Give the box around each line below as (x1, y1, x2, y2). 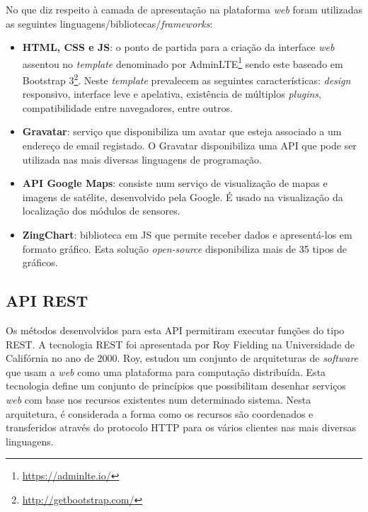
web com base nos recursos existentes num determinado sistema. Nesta (6, 392, 311, 406)
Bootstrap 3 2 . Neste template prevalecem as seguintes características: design (22, 71, 351, 87)
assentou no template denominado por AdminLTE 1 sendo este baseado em (22, 54, 343, 71)
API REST (6, 290, 88, 312)
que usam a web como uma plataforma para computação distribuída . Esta (6, 364, 326, 379)
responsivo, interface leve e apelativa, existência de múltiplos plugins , (22, 86, 321, 101)
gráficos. (22, 255, 58, 270)
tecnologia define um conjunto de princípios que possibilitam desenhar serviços (6, 378, 346, 393)
